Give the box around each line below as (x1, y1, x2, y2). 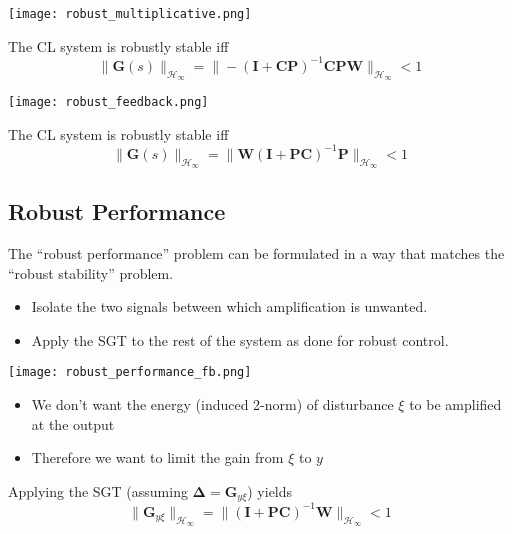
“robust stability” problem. (8, 262, 174, 283)
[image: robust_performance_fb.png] (8, 365, 252, 380)
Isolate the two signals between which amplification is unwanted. (31, 296, 428, 317)
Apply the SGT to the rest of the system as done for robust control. (31, 329, 449, 350)
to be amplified (409, 394, 502, 415)
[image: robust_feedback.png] (8, 94, 209, 109)
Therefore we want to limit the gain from (31, 447, 284, 468)
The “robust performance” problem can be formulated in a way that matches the (8, 243, 505, 264)
